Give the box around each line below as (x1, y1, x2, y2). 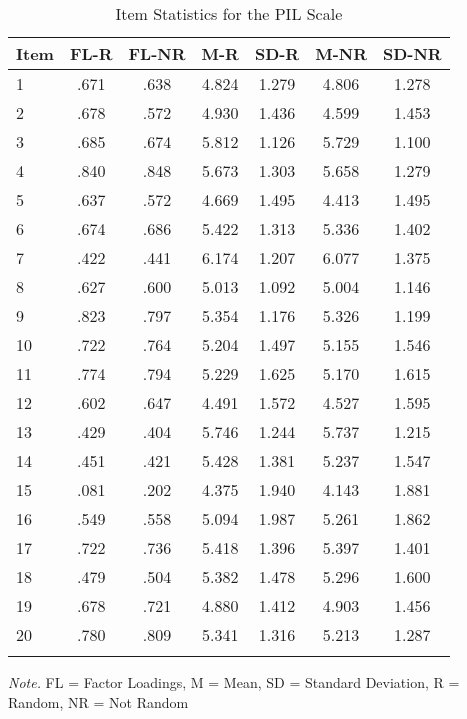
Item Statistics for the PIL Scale (115, 2, 343, 25)
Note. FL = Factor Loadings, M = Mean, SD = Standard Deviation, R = (8, 672, 460, 692)
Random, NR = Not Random (8, 691, 189, 712)
